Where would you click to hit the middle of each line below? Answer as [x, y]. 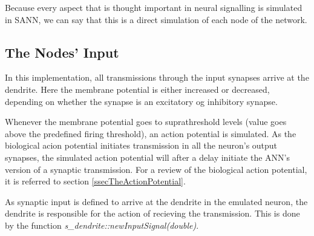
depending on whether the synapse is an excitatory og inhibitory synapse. [141, 101]
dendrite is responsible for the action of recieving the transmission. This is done [152, 213]
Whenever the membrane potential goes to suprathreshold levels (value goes [146, 122]
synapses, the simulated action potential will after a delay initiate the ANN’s [147, 157]
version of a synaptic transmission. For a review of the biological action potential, [156, 169]
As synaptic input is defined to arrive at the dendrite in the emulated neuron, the [156, 201]
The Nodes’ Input [62, 52]
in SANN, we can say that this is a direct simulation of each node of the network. [156, 19]
